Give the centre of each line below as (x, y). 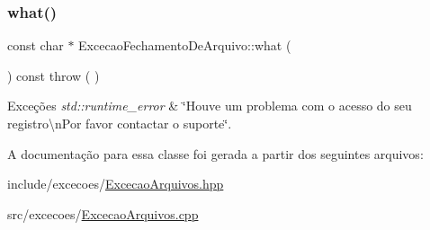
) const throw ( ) (54, 75)
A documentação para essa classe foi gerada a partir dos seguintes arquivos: (215, 153)
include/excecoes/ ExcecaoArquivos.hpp (116, 184)
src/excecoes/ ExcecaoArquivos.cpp (103, 213)
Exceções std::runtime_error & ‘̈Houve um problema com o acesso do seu (210, 106)
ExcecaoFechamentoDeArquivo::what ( (185, 45)
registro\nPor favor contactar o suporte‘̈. (120, 123)
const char (36, 45)
